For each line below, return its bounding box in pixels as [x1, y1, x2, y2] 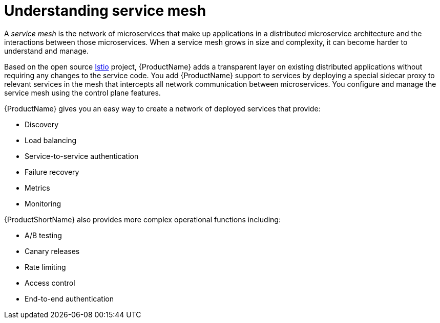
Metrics [25, 183, 50, 192]
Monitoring [25, 199, 61, 208]
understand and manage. [4, 46, 89, 55]
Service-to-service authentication [25, 151, 139, 160]
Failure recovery [25, 167, 79, 176]
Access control [25, 278, 75, 287]
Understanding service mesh [4, 2, 206, 19]
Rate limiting [25, 262, 66, 271]
